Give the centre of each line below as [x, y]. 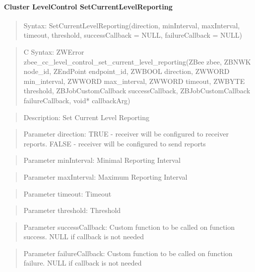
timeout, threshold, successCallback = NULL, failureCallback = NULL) [133, 35]
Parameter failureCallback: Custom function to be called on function [128, 253]
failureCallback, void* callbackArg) [77, 100]
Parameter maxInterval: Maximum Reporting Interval [105, 176]
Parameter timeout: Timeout [67, 193]
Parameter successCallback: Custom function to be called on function [129, 227]
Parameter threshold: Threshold [72, 210]
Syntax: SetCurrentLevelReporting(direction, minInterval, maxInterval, [132, 25]
